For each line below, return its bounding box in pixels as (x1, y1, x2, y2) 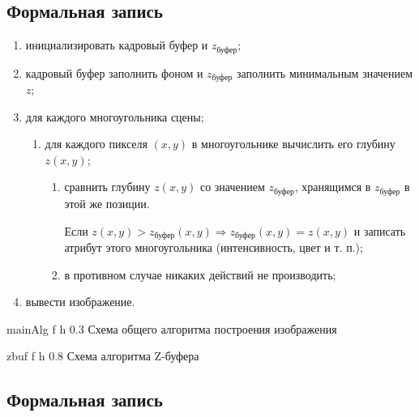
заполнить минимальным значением (236, 64, 413, 81)
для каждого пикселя (45, 135, 148, 152)
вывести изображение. (25, 293, 135, 310)
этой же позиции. (64, 194, 150, 211)
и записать (353, 222, 406, 239)
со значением (199, 178, 265, 195)
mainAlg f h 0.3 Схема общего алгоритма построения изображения (6, 320, 337, 337)
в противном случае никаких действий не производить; (64, 266, 336, 283)
